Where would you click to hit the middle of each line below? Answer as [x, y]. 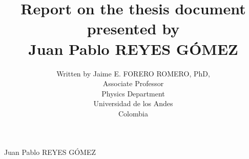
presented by [133, 28]
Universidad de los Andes [133, 103]
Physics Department [133, 93]
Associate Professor [133, 83]
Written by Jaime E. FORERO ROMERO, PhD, [133, 73]
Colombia [133, 113]
